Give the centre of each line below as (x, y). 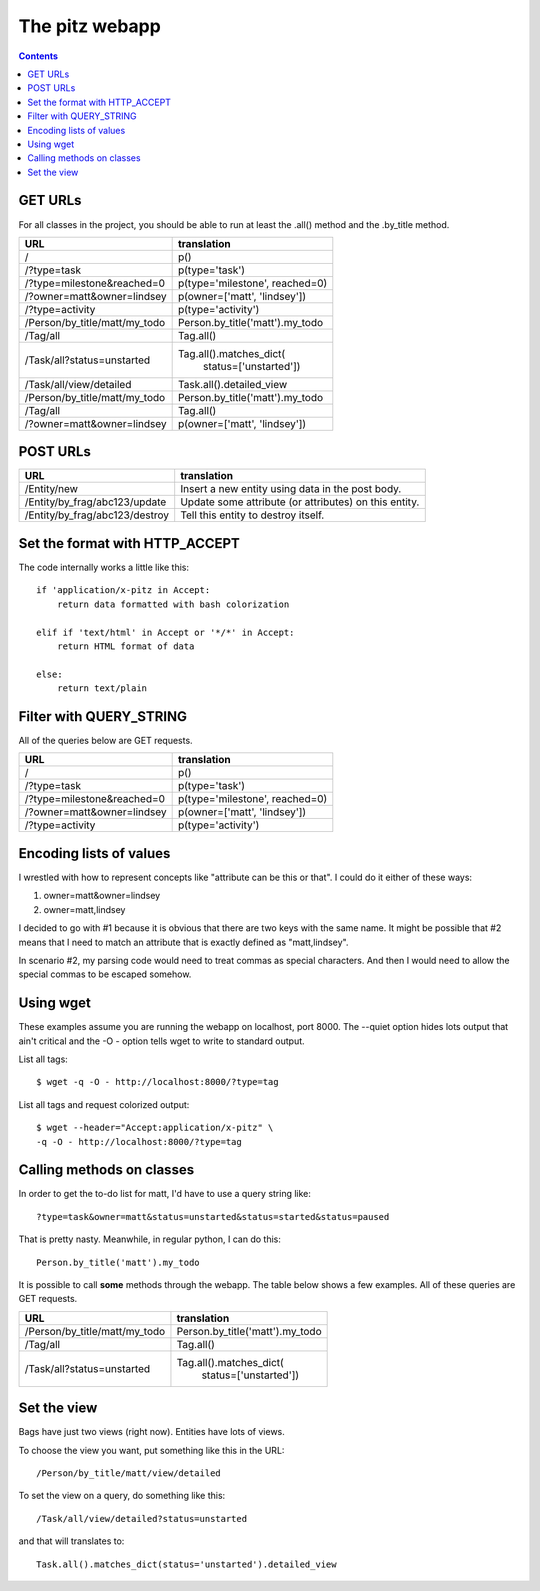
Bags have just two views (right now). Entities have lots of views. (151, 1432)
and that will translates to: (71, 1541)
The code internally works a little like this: (104, 567)
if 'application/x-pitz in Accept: (123, 590)
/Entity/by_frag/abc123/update (95, 502)
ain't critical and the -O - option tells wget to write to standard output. (161, 1041)
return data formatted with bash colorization (173, 604)
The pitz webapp (90, 26)
